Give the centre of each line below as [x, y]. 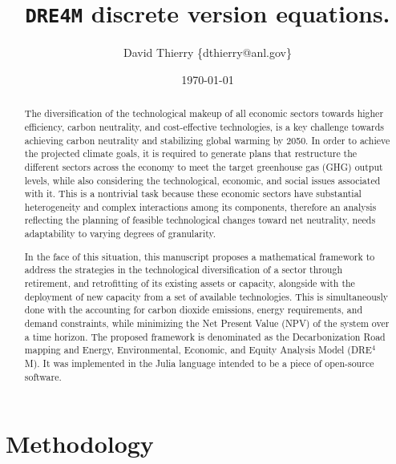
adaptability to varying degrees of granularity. [120, 234]
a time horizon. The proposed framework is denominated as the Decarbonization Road [205, 336]
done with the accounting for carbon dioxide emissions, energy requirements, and [194, 310]
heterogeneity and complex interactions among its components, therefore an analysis [200, 206]
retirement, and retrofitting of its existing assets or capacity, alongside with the [190, 283]
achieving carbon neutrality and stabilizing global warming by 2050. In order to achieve [207, 140]
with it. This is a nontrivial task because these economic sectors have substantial [193, 194]
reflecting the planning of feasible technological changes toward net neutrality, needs [200, 220]
